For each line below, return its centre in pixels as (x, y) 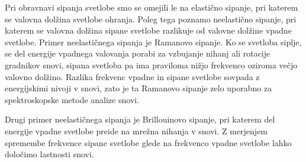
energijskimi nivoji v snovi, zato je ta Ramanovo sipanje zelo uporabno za (138, 88)
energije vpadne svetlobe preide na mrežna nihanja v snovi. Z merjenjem (136, 130)
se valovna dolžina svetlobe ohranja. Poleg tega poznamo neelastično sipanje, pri (151, 19)
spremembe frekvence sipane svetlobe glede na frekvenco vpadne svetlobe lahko (148, 142)
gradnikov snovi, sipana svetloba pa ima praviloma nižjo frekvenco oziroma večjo (151, 65)
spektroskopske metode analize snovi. (72, 99)
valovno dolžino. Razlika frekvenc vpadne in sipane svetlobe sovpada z (132, 76)
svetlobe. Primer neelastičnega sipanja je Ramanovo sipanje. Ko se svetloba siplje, (153, 42)
